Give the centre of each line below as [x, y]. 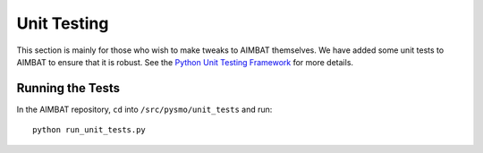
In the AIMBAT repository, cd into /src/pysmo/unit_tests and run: [144, 109]
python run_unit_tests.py [89, 130]
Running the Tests [68, 88]
